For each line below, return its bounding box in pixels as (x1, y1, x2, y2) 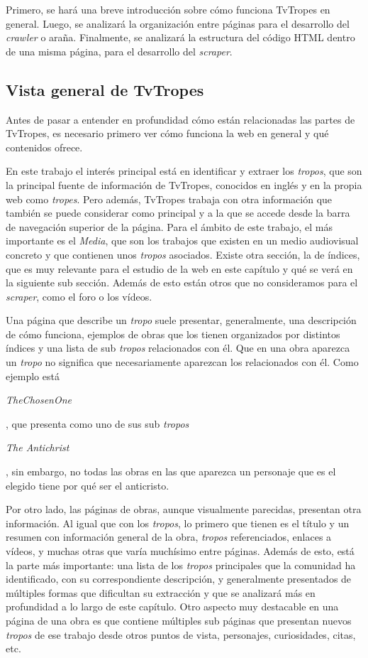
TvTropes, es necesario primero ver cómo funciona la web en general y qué (6, 126, 329, 141)
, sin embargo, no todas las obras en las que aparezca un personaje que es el (6, 464, 336, 479)
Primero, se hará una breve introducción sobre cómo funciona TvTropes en (6, 2, 330, 16)
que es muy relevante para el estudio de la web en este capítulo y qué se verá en (6, 261, 353, 276)
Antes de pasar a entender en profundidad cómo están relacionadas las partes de (6, 112, 355, 126)
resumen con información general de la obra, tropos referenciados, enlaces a (6, 529, 332, 544)
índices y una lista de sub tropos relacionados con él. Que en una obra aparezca (6, 340, 350, 355)
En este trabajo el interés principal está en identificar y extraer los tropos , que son (6, 163, 362, 178)
